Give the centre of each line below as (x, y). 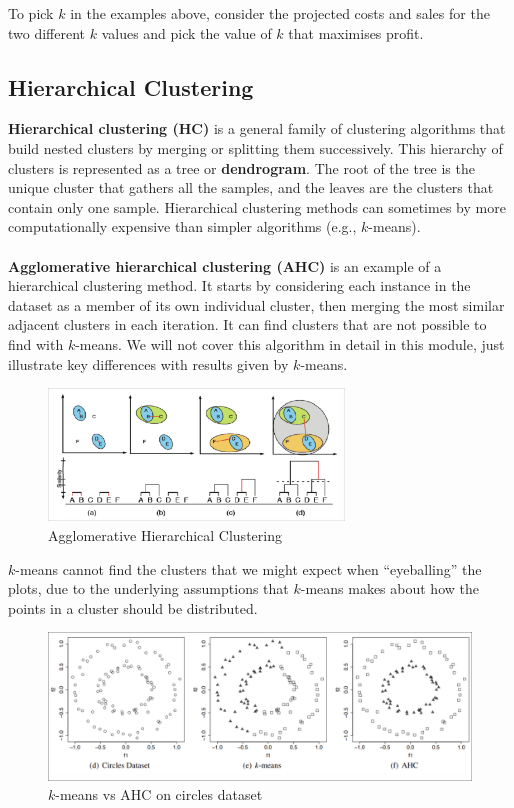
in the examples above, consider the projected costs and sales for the (280, 13)
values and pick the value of (186, 32)
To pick (31, 13)
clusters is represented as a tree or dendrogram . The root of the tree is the (241, 167)
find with (36, 343)
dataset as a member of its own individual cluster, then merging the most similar (256, 304)
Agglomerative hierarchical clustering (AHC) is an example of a (225, 265)
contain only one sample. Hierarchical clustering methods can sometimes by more (257, 206)
